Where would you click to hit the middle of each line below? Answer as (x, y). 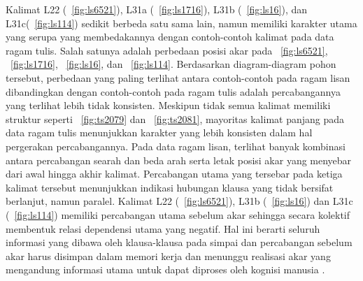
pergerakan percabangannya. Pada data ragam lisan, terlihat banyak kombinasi (176, 146)
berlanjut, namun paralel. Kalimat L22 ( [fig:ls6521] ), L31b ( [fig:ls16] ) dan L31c (179, 201)
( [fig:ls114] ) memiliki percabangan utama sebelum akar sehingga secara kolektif (178, 214)
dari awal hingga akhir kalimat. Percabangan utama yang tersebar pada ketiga (174, 174)
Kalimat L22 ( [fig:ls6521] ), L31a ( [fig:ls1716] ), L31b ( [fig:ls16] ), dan (157, 9)
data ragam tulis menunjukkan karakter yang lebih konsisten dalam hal (159, 132)
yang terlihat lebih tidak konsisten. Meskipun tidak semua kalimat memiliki (168, 105)
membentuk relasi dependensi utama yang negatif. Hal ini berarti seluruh (163, 228)
